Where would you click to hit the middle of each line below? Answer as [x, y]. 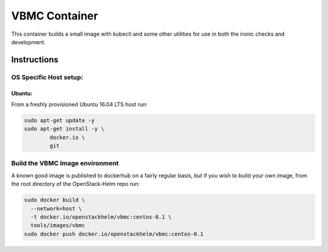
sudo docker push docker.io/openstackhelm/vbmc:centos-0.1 [114, 234]
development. [28, 42]
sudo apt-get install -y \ [64, 129]
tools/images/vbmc [58, 225]
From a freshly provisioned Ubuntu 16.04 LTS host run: [80, 104]
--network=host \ [56, 208]
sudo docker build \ [54, 200]
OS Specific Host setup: [47, 77]
